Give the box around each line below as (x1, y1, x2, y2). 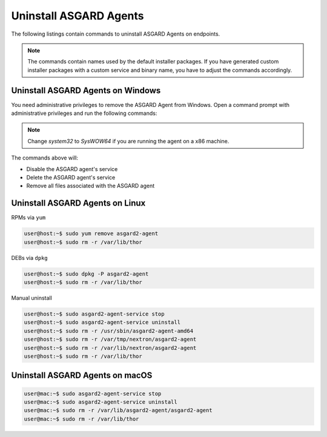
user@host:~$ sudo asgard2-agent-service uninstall (24, 319, 181, 326)
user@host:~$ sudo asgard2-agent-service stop (24, 310, 165, 317)
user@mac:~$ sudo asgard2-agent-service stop (24, 390, 162, 397)
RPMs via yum (11, 214, 46, 221)
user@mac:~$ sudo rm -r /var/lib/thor (24, 415, 139, 422)
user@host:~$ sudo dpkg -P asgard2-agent (24, 270, 149, 277)
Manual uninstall (11, 294, 53, 302)
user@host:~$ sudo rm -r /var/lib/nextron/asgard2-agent (24, 345, 197, 351)
